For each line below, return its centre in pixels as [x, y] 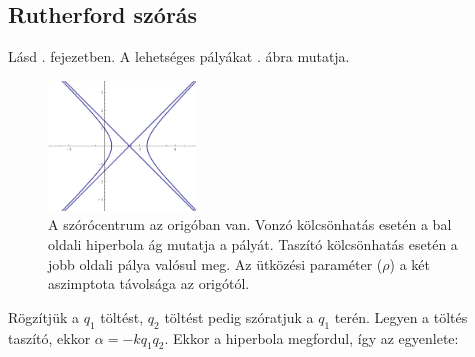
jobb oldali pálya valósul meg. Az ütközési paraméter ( [215, 263]
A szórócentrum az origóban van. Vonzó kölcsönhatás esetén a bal [250, 224]
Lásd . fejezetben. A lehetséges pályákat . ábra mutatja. [179, 56]
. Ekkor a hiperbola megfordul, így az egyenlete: [311, 337]
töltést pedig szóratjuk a [239, 316]
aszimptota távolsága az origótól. [149, 283]
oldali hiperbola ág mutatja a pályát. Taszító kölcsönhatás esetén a [253, 243]
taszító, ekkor [49, 337]
